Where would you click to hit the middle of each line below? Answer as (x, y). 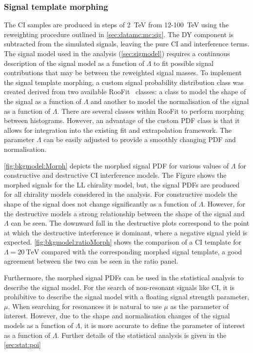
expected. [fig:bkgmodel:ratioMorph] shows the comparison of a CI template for (123, 242)
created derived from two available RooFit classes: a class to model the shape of (125, 92)
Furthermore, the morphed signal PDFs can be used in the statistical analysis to (124, 278)
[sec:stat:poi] (22, 344)
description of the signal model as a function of (74, 63)
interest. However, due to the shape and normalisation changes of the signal (117, 316)
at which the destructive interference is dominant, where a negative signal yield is (126, 232)
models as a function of (39, 325)
